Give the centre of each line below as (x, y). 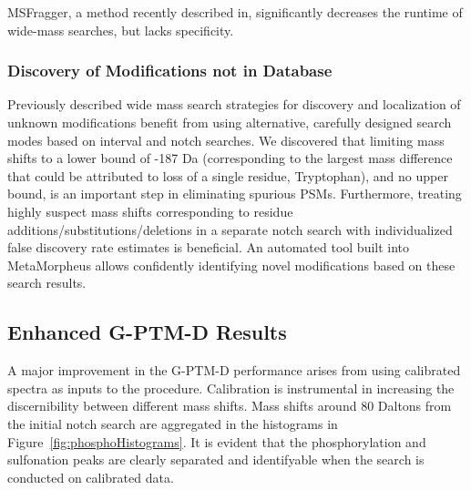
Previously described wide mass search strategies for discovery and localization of (234, 104)
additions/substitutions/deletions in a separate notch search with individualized (230, 229)
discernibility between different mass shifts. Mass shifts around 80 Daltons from (230, 406)
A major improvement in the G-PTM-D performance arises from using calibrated (234, 370)
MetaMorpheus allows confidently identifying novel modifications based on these (231, 265)
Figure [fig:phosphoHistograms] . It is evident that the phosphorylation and (217, 441)
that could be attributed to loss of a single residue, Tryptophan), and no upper (228, 175)
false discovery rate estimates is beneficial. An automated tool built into (209, 247)
